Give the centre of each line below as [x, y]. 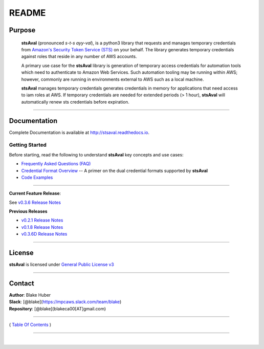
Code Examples [37, 177]
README [27, 13]
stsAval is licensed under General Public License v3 [62, 264]
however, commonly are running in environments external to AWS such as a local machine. [112, 79]
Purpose [22, 30]
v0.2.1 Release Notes [42, 220]
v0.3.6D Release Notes [44, 234]
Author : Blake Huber [30, 295]
